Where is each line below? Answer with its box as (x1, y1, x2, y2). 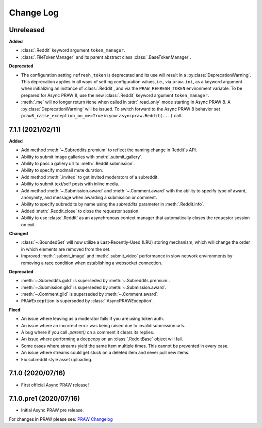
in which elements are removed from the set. (21, 246, 111, 252)
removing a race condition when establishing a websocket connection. (21, 260, 163, 266)
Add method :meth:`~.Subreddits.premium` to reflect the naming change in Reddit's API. (21, 147, 197, 153)
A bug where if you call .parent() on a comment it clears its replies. (21, 330, 155, 335)
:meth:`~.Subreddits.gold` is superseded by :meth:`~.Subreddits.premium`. (21, 278, 170, 284)
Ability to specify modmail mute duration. (21, 167, 104, 173)
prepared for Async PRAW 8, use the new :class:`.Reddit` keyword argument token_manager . (21, 92, 209, 98)
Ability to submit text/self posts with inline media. (21, 181, 120, 187)
